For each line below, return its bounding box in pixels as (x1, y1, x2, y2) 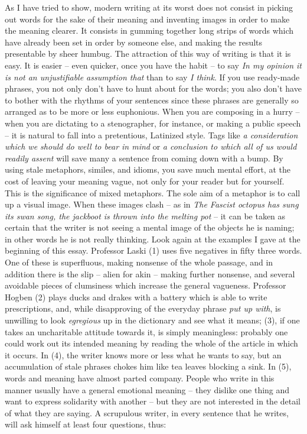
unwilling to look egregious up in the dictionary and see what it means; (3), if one (5, 314, 300, 326)
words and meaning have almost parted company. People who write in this (5, 372, 275, 384)
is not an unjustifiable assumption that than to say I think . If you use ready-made (5, 70, 300, 83)
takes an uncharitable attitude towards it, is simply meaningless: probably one (5, 325, 288, 338)
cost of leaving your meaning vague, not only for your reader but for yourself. (5, 174, 285, 187)
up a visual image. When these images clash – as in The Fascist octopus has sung (5, 198, 299, 210)
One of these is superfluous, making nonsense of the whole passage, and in (5, 256, 273, 268)
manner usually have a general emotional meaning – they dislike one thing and (5, 383, 290, 396)
